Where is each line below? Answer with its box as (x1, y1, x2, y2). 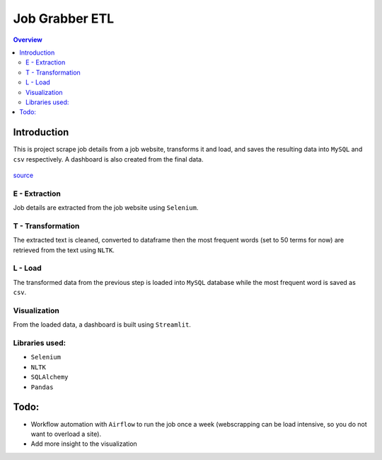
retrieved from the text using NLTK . (13, 245, 115, 254)
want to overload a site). (30, 430, 102, 438)
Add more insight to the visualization (30, 439, 137, 448)
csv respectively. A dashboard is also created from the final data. (13, 155, 204, 163)
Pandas (30, 383, 54, 391)
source (13, 171, 34, 179)
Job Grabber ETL (13, 11, 115, 26)
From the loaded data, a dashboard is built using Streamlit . (13, 320, 191, 329)
